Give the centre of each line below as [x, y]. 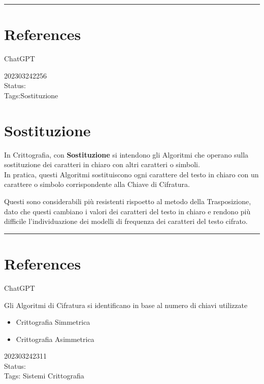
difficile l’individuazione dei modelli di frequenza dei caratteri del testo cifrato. [126, 221]
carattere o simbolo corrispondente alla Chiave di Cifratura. [97, 184]
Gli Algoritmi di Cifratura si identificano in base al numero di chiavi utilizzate [126, 305]
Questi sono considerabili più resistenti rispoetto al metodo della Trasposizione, [128, 201]
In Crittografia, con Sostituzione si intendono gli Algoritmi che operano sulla [126, 154]
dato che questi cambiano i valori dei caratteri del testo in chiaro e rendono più [127, 211]
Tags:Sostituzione [31, 95]
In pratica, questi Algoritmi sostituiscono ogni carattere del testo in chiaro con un [131, 174]
